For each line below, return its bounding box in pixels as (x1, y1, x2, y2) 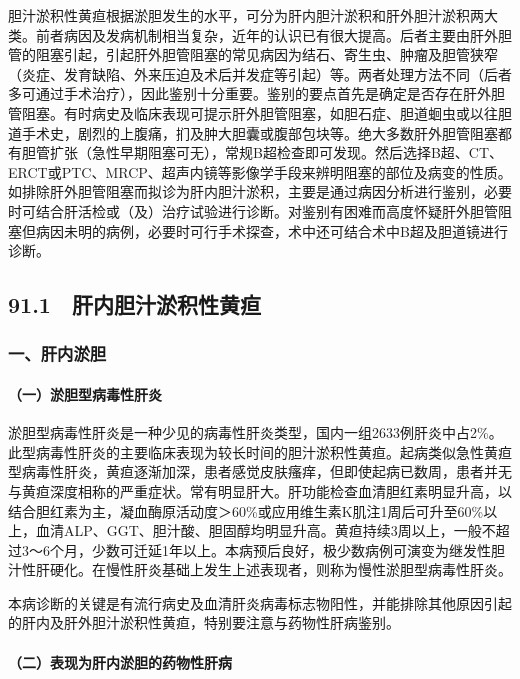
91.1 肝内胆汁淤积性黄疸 (8, 289, 261, 320)
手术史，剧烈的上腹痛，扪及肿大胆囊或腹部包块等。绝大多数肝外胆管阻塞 (21, 122, 498, 143)
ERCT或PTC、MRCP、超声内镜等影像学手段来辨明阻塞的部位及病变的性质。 (8, 161, 512, 182)
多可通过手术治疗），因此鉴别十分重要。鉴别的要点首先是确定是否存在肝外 (8, 83, 491, 104)
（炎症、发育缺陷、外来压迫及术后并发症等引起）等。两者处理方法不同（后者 (8, 63, 512, 84)
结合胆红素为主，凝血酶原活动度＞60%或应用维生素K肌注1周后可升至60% (8, 500, 484, 521)
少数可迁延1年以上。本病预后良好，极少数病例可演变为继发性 (91, 539, 491, 560)
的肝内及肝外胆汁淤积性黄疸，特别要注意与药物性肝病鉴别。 (8, 612, 400, 633)
